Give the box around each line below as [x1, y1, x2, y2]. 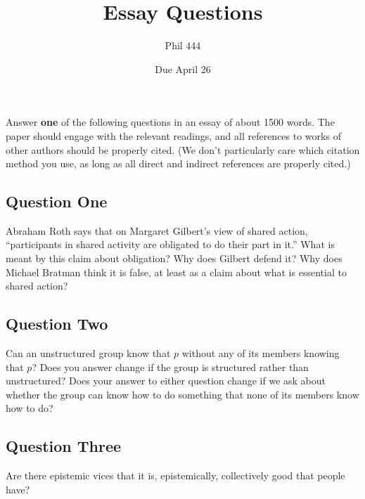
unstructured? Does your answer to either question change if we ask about [6, 373, 326, 388]
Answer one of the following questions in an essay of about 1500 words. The [6, 115, 335, 129]
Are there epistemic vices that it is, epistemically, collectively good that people [6, 468, 345, 483]
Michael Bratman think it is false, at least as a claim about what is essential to [6, 264, 347, 279]
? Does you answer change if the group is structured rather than [32, 359, 309, 374]
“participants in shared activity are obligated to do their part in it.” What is [6, 237, 335, 252]
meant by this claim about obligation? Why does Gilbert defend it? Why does [6, 251, 342, 266]
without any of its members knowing [181, 346, 340, 361]
